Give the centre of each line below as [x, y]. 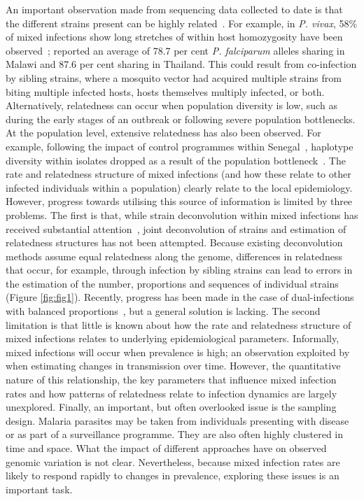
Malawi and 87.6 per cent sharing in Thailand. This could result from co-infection [181, 64]
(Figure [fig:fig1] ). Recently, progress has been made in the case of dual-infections [180, 297]
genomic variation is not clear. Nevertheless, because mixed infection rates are [173, 461]
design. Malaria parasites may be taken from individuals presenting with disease [177, 420]
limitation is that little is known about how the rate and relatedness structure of [178, 324]
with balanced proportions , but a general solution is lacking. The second [163, 311]
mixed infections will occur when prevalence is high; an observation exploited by [178, 352]
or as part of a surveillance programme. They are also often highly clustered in [175, 434]
